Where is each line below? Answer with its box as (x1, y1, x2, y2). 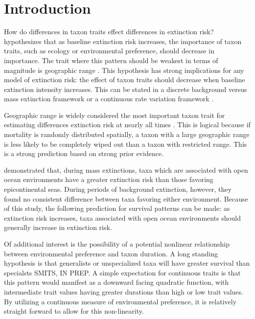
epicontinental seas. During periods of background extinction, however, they (4, 184, 232, 194)
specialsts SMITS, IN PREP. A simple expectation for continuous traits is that (4, 267, 241, 277)
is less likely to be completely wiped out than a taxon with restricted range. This (4, 138, 247, 149)
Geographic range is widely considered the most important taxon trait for (4, 110, 225, 120)
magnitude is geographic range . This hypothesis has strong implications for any (4, 65, 244, 75)
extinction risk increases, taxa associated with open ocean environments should (4, 212, 241, 223)
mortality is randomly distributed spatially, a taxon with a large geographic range (4, 129, 250, 139)
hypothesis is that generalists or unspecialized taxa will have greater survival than (4, 258, 250, 268)
